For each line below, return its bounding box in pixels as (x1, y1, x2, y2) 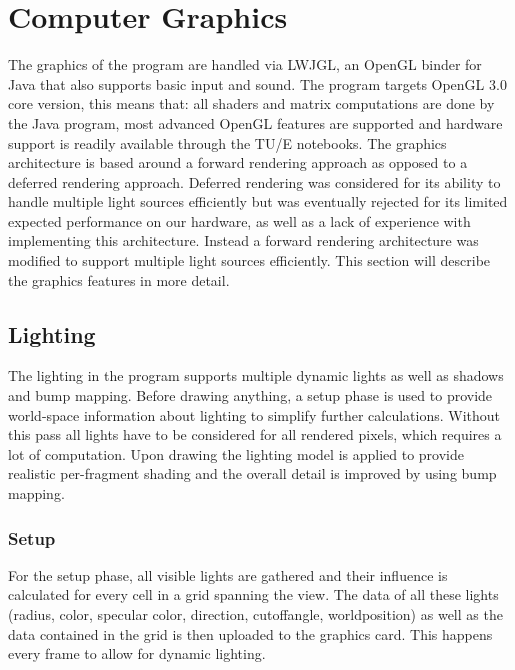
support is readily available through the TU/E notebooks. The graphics (8, 132, 447, 153)
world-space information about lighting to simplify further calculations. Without (8, 404, 501, 425)
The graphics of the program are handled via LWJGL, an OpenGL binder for (8, 54, 482, 75)
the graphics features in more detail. (8, 269, 230, 290)
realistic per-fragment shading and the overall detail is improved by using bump (8, 463, 497, 484)
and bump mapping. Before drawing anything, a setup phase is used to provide (8, 385, 493, 406)
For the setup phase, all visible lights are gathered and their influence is (8, 564, 448, 585)
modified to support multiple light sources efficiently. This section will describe (8, 250, 491, 271)
